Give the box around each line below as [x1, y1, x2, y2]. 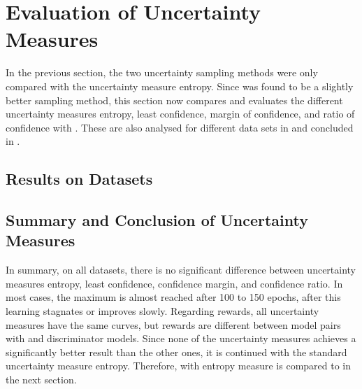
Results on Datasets [6, 168, 153, 190]
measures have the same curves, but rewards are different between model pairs [6, 317, 341, 332]
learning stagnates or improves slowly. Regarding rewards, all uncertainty [6, 304, 319, 318]
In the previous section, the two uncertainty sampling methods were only [6, 65, 318, 80]
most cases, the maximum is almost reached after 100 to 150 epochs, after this [6, 290, 341, 304]
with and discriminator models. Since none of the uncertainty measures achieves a [6, 331, 356, 346]
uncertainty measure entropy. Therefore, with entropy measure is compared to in [6, 358, 352, 373]
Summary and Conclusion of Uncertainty [6, 209, 309, 231]
